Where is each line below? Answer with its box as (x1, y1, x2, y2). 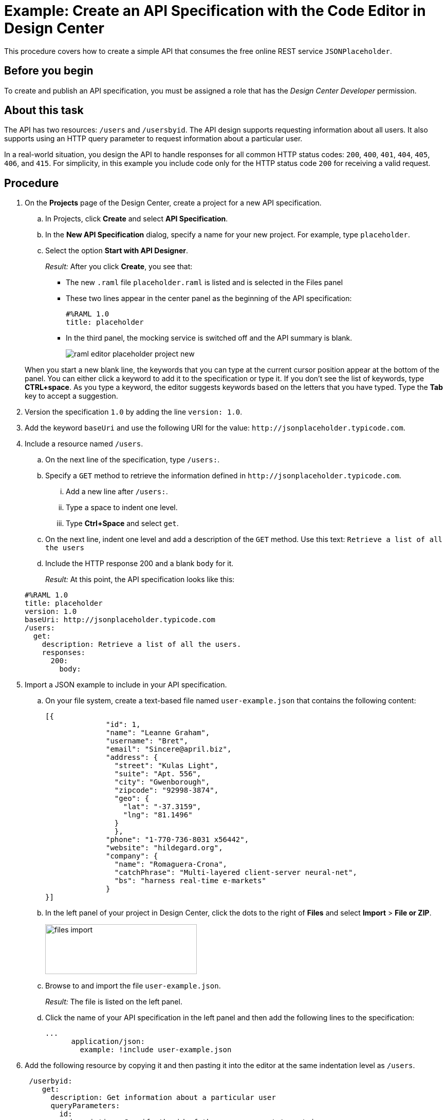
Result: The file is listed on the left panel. (45, 997, 182, 1006)
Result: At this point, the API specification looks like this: (45, 575, 235, 584)
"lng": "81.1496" (123, 811, 193, 819)
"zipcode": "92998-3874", (114, 786, 219, 795)
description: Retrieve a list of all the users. (42, 640, 241, 649)
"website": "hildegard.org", (106, 844, 223, 852)
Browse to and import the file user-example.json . (45, 981, 221, 991)
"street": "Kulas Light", (114, 761, 219, 770)
